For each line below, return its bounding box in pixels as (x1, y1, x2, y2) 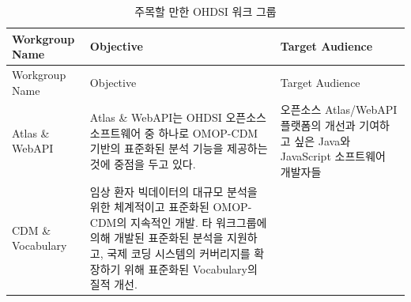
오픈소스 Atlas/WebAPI (280, 101, 398, 118)
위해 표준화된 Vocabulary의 (124, 260, 258, 277)
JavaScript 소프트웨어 (280, 148, 386, 164)
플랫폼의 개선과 (280, 117, 356, 134)
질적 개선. (89, 276, 138, 293)
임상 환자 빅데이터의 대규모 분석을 (89, 183, 258, 199)
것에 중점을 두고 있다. (89, 156, 196, 172)
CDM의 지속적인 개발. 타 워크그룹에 (89, 213, 267, 230)
